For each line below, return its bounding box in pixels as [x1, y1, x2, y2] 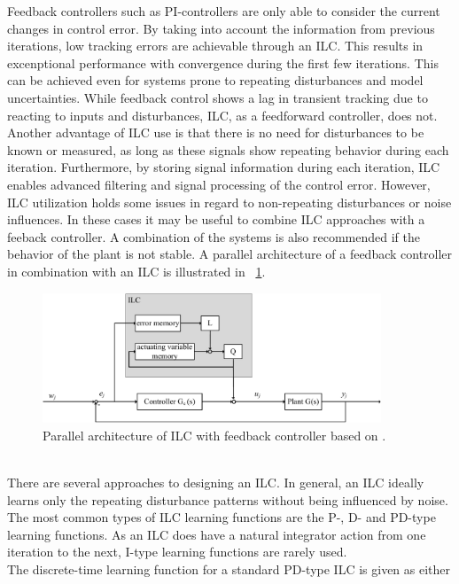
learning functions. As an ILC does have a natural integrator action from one [7, 525, 426, 543]
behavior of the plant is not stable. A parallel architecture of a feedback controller [7, 245, 453, 263]
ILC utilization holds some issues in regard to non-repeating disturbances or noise [7, 192, 452, 211]
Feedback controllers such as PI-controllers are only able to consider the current [7, 2, 440, 19]
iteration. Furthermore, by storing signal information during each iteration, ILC [7, 158, 440, 176]
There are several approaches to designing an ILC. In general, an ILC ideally [7, 473, 424, 492]
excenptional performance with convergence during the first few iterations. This [7, 53, 439, 72]
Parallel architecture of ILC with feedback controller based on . [43, 425, 386, 444]
